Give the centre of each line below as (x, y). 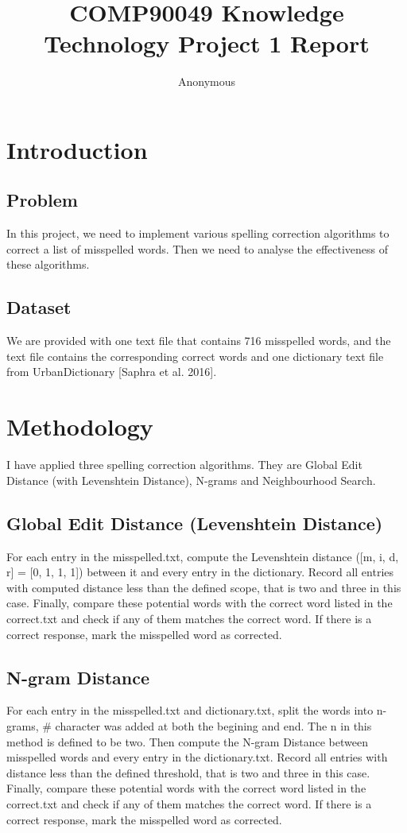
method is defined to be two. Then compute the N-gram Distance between (187, 741)
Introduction (77, 149)
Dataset (39, 307)
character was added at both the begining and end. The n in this (213, 725)
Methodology (80, 426)
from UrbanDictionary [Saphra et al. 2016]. (112, 372)
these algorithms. (48, 264)
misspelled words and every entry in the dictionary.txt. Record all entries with (197, 757)
